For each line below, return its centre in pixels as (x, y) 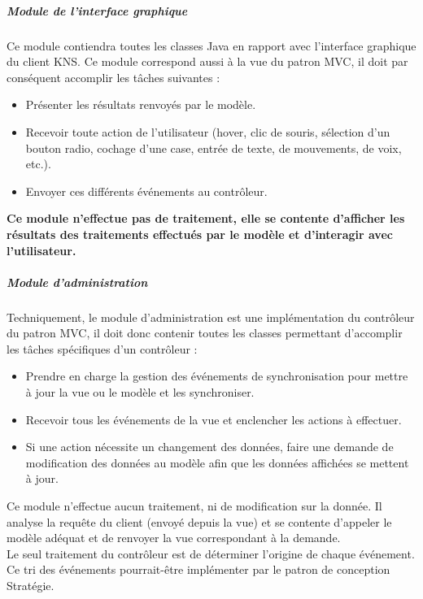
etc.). (38, 164)
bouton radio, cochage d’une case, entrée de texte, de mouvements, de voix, (214, 148)
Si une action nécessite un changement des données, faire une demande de (209, 447)
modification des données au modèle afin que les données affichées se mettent (217, 462)
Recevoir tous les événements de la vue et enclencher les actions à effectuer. (214, 419)
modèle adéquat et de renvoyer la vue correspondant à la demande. (174, 538)
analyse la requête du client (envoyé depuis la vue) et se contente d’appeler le (199, 521)
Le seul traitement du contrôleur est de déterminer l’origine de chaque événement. (211, 553)
